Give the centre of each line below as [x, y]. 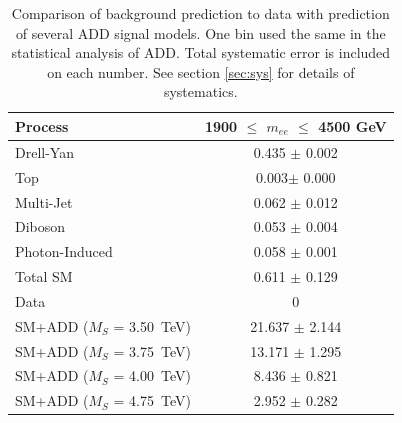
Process [42, 125]
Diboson [40, 226]
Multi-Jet [44, 201]
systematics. [200, 91]
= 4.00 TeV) [152, 375]
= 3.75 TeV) [152, 350]
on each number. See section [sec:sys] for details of [201, 71]
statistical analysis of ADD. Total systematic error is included [201, 52]
